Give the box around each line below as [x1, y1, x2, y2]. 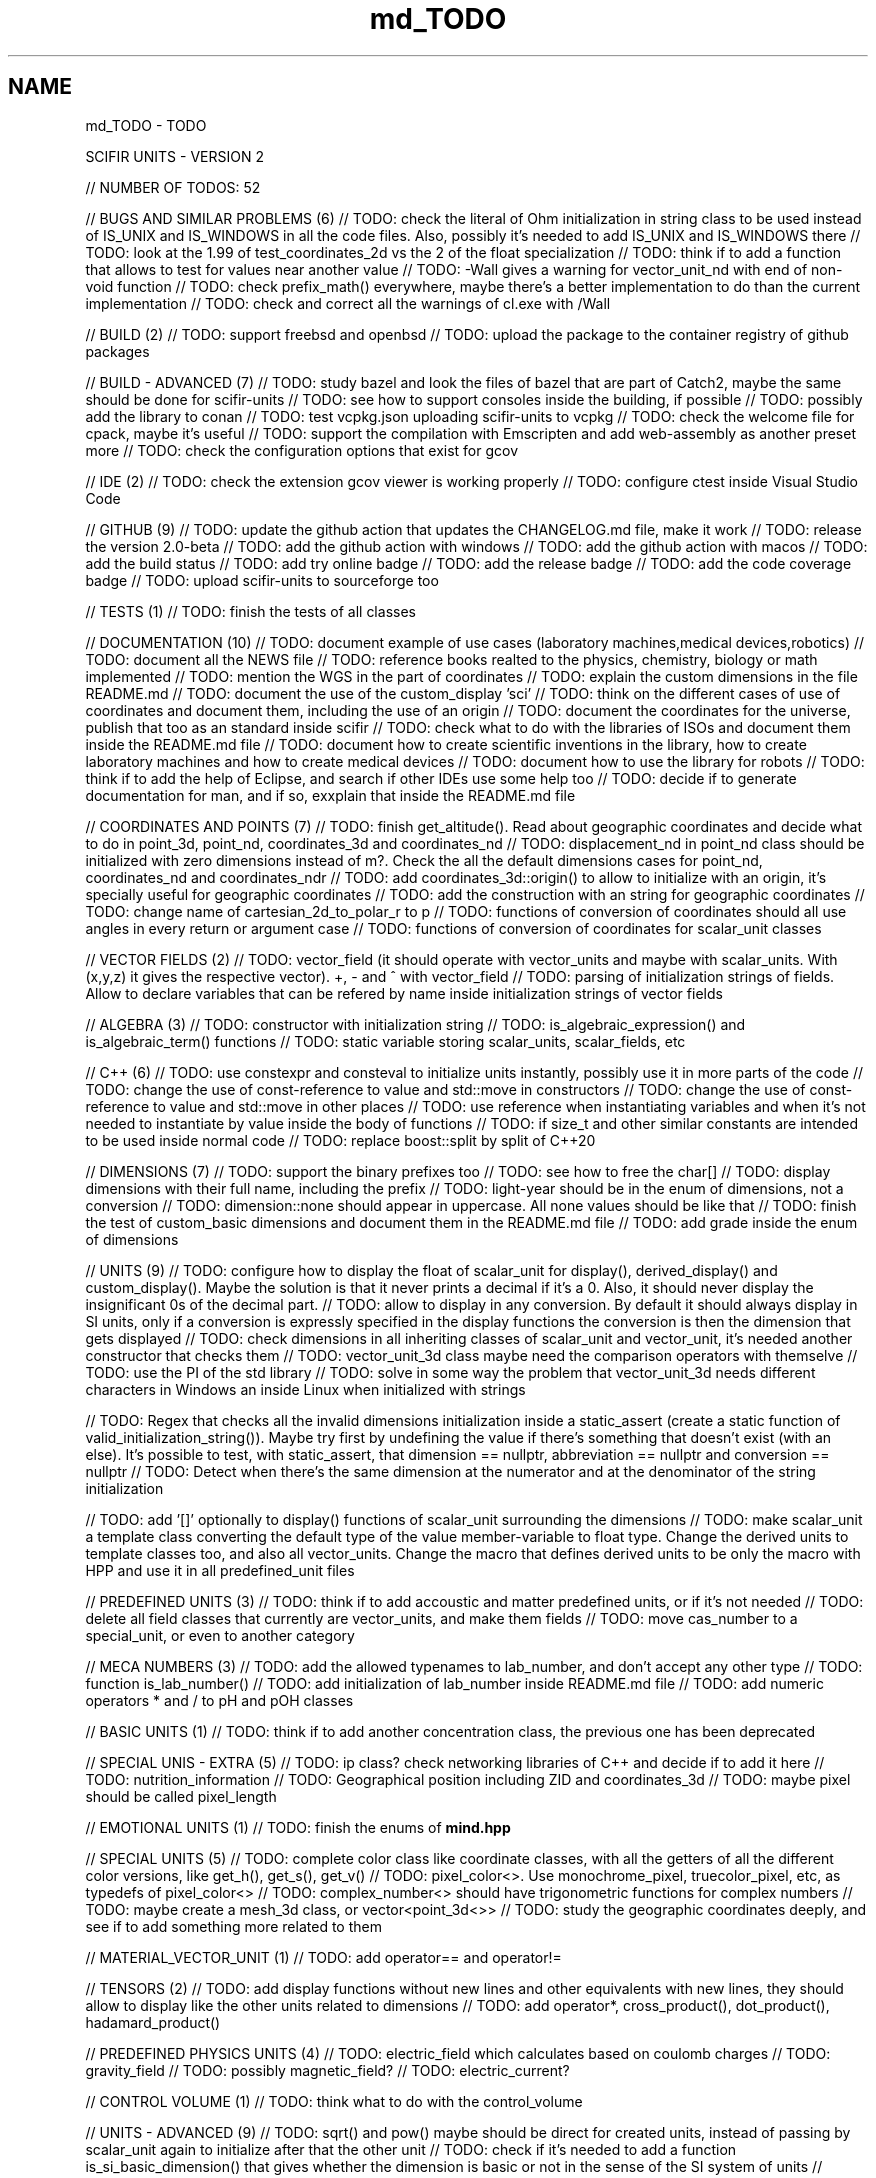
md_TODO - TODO [85, 116, 207, 134]
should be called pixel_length [85, 1787, 277, 1805]
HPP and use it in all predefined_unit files [85, 1561, 355, 1579]
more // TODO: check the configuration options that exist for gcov [85, 441, 519, 459]
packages [85, 342, 150, 360]
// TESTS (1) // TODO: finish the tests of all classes [85, 602, 416, 620]
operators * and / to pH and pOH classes [85, 1691, 354, 1709]
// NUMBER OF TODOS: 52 [85, 178, 261, 196]
